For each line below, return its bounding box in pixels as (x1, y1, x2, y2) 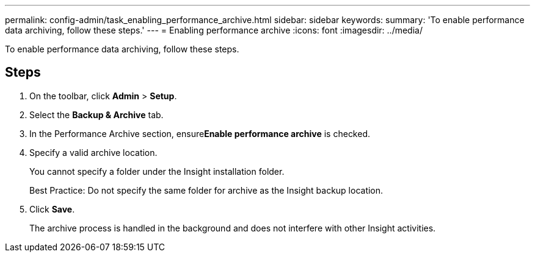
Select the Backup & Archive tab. (29, 109, 164, 120)
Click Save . (29, 203, 75, 214)
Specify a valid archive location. (29, 147, 158, 158)
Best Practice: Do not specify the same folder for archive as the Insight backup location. (29, 185, 384, 195)
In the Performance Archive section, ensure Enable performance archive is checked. (29, 128, 371, 139)
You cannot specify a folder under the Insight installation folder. (29, 166, 285, 177)
